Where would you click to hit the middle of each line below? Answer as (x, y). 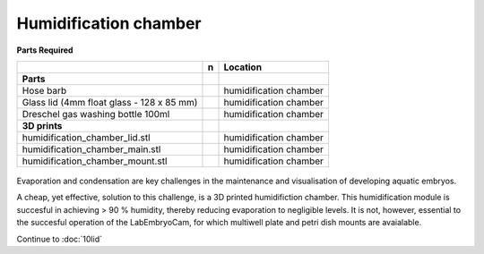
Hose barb (44, 90)
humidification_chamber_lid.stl (86, 137)
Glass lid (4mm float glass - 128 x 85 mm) (110, 102)
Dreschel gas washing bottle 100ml (96, 114)
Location (243, 67)
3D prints (42, 125)
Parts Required (45, 50)
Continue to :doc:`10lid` (60, 239)
